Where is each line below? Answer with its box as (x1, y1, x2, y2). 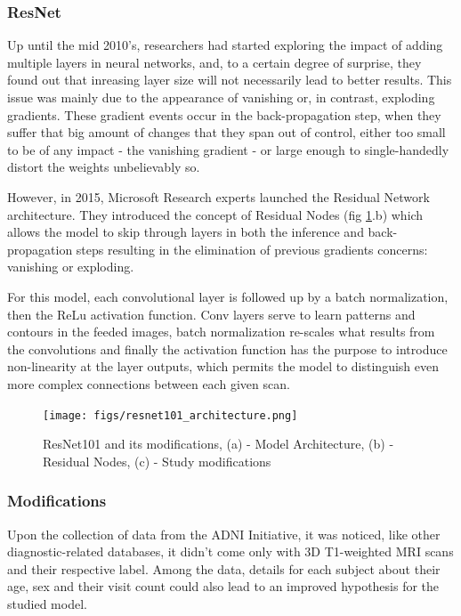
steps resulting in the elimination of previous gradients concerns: (76, 239, 428, 258)
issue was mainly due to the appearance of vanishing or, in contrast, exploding (7, 88, 435, 106)
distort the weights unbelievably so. (7, 158, 200, 176)
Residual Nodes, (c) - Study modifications (43, 451, 271, 470)
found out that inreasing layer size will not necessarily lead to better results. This (7, 70, 452, 89)
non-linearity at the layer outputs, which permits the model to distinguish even (7, 357, 440, 376)
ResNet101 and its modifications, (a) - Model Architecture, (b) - (43, 434, 394, 453)
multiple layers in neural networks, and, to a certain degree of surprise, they (7, 53, 422, 71)
